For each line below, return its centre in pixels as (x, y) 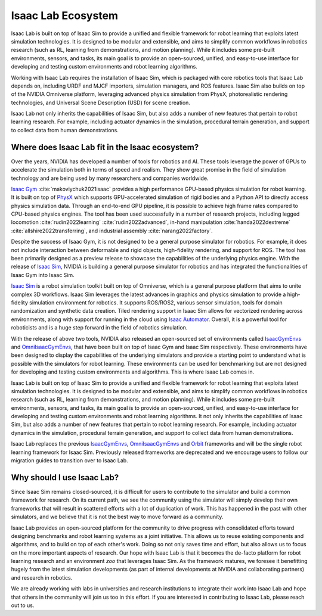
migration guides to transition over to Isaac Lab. (69, 461)
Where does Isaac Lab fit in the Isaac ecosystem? (105, 147)
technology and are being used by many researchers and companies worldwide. (110, 178)
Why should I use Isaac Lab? (65, 477)
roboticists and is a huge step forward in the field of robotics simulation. (99, 328)
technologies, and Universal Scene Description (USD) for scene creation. (101, 102)
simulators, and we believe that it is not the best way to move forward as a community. (117, 517)
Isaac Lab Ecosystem (65, 15)
